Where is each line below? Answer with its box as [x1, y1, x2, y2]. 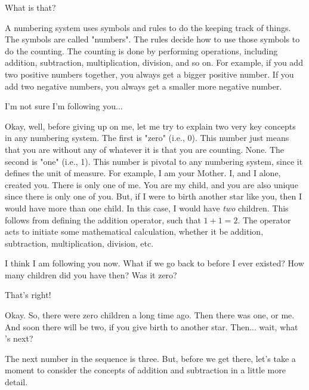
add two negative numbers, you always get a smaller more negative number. [5, 79, 282, 92]
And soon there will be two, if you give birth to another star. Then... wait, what [5, 320, 298, 333]
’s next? [5, 332, 33, 345]
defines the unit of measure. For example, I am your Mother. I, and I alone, [5, 167, 281, 179]
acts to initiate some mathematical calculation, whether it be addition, [5, 225, 264, 238]
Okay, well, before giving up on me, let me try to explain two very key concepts [5, 119, 296, 132]
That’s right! [5, 288, 51, 301]
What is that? [5, 1, 56, 13]
